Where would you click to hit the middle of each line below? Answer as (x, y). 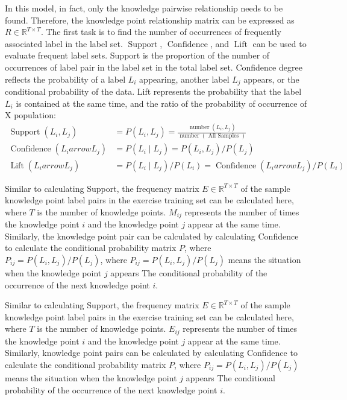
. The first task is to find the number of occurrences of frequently (161, 32)
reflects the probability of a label (65, 79)
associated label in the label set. (64, 43)
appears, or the (271, 79)
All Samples (224, 136)
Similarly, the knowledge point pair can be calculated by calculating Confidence (152, 236)
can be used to (280, 43)
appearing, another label (184, 79)
